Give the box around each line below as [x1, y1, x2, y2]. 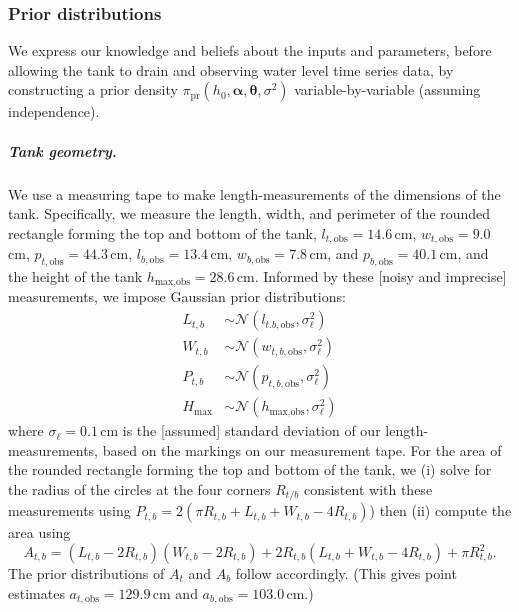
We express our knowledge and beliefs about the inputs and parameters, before [8, 40, 492, 61]
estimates [8, 582, 65, 603]
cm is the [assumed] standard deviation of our [100, 420, 381, 441]
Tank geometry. [8, 140, 117, 161]
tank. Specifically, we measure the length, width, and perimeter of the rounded [8, 203, 491, 224]
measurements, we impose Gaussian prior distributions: [8, 286, 346, 307]
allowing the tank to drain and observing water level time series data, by [8, 59, 454, 80]
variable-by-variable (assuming [294, 79, 481, 100]
